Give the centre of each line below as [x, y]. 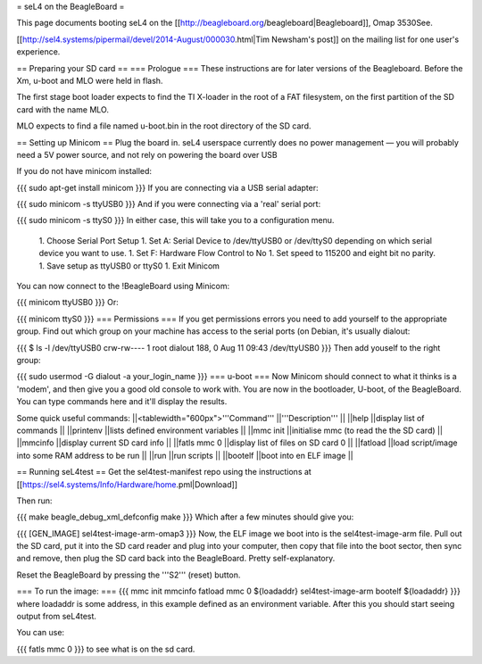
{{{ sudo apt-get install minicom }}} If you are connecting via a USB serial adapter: [167, 187]
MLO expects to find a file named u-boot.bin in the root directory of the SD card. [164, 126]
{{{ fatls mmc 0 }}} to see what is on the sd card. [106, 649]
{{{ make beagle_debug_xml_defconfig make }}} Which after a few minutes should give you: [185, 517]
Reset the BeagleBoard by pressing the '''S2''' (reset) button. [129, 575]
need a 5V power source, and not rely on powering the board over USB [147, 154]
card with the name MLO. [62, 109]
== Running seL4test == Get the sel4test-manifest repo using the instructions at [164, 472]
